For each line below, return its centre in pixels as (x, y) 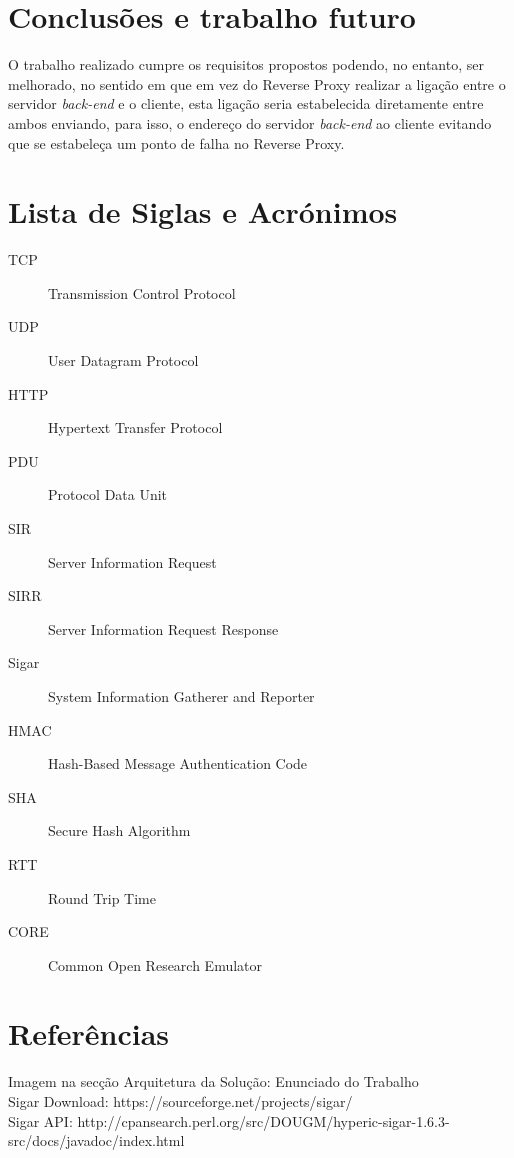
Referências (89, 1033)
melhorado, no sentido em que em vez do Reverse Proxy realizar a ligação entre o (257, 83)
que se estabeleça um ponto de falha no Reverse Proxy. (176, 142)
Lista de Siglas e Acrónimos (203, 211)
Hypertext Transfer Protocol (135, 427)
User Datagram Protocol (123, 360)
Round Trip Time (102, 897)
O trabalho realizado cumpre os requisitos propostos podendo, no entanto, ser (246, 64)
